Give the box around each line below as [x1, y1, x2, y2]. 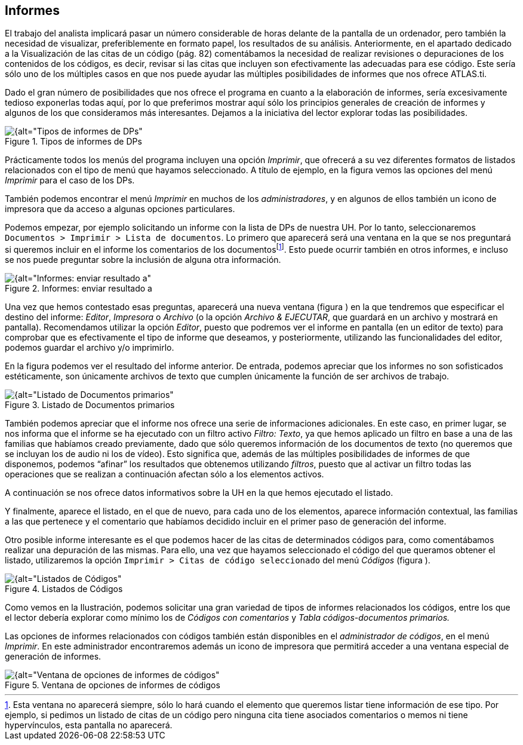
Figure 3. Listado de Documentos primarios [5, 400, 175, 410]
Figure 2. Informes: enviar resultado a [5, 283, 152, 294]
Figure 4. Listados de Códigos [5, 584, 123, 594]
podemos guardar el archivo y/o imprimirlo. [5, 342, 174, 353]
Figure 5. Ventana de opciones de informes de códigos [5, 680, 220, 691]
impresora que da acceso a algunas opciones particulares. [5, 204, 235, 214]
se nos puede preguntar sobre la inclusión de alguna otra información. [5, 255, 281, 265]
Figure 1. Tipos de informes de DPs [5, 136, 142, 147]
